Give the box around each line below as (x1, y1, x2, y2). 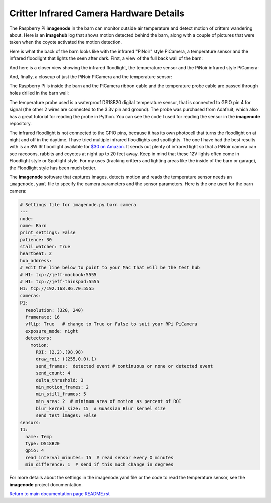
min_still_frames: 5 (36, 391, 86, 397)
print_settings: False (20, 230, 76, 236)
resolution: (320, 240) (25, 307, 84, 313)
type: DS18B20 (25, 441, 60, 447)
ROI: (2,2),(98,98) (36, 349, 84, 355)
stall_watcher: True (20, 244, 70, 250)
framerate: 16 (25, 314, 60, 320)
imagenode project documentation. (9, 481, 83, 487)
